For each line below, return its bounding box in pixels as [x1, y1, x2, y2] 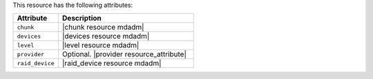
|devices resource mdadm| [62, 32, 150, 41]
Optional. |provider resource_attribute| [62, 49, 186, 59]
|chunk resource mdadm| [62, 23, 144, 32]
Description [62, 14, 102, 23]
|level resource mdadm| [62, 41, 140, 50]
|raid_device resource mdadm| [62, 58, 162, 68]
